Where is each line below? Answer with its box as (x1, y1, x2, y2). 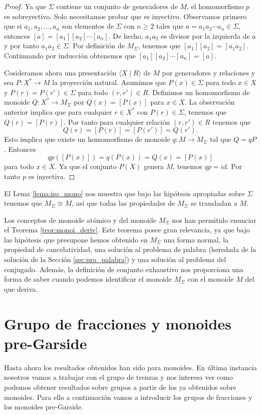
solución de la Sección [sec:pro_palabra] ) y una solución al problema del (4, 254, 226, 265)
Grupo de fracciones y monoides (4, 313, 231, 334)
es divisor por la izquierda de (161, 30, 250, 41)
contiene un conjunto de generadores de (56, 1, 178, 11)
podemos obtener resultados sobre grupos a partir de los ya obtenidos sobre (4, 381, 236, 392)
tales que (156, 21, 184, 31)
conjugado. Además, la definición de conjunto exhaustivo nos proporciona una (4, 264, 243, 274)
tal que (210, 134, 231, 144)
